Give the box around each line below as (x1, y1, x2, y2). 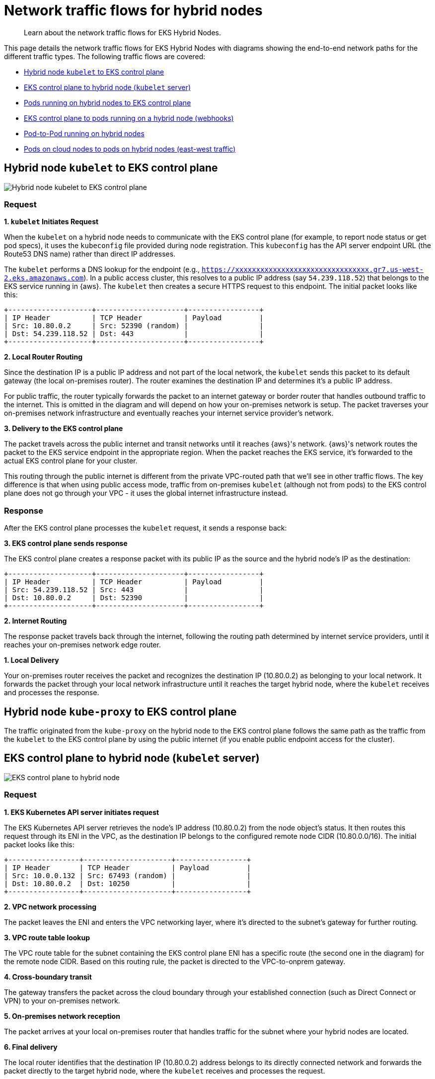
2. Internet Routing (4, 617, 67, 626)
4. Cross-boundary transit (4, 972, 92, 981)
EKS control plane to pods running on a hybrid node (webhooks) (24, 113, 234, 122)
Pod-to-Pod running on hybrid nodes (24, 129, 145, 138)
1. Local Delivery (4, 656, 59, 665)
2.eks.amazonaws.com (4, 274, 84, 282)
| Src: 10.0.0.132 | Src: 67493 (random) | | (4, 871, 251, 880)
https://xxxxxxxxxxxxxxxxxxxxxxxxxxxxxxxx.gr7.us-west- (202, 266, 424, 274)
